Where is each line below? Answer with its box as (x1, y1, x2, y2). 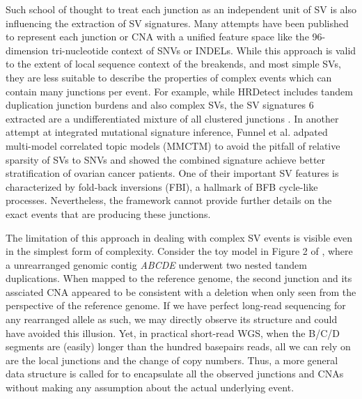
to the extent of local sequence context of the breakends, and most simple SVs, (6, 56, 341, 71)
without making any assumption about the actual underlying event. (6, 380, 294, 395)
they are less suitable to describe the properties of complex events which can (6, 70, 332, 84)
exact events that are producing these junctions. (6, 206, 211, 221)
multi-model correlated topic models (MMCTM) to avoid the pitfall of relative (6, 138, 340, 152)
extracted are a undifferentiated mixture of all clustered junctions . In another (6, 111, 339, 125)
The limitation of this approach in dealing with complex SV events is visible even (6, 230, 353, 244)
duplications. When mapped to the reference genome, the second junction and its (6, 271, 352, 285)
